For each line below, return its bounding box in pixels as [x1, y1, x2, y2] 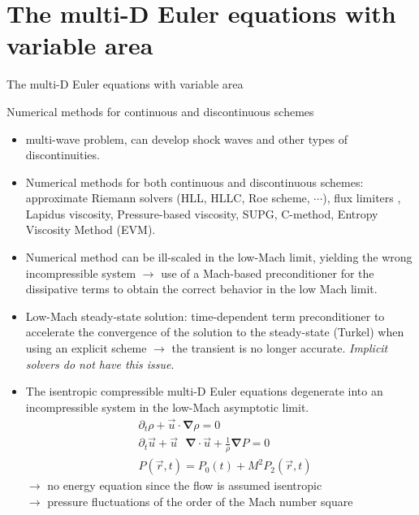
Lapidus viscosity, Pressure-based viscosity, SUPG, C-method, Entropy [25, 205, 378, 222]
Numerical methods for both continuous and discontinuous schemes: [25, 173, 364, 190]
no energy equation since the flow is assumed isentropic [47, 477, 322, 494]
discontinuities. [25, 146, 100, 163]
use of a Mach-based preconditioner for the [161, 264, 374, 281]
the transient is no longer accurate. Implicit [171, 340, 388, 357]
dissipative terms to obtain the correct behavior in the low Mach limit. [25, 280, 378, 297]
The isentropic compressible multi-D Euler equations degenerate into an [25, 383, 383, 400]
